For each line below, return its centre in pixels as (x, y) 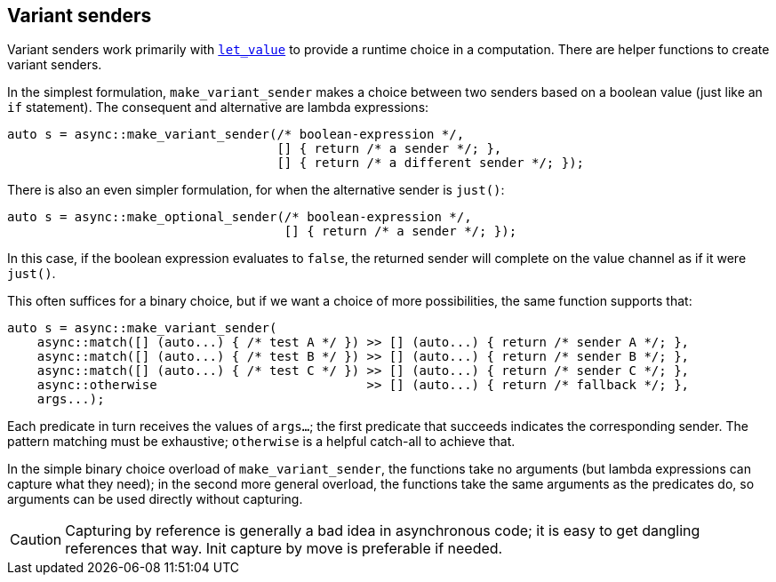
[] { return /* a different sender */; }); (431, 163)
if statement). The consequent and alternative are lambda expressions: (218, 108)
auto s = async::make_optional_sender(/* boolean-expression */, (240, 217)
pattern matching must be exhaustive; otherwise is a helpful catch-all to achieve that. (261, 442)
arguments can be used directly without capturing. (155, 499)
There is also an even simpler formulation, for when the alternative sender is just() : (256, 190)
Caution (36, 540)
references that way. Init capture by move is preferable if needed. (284, 549)
